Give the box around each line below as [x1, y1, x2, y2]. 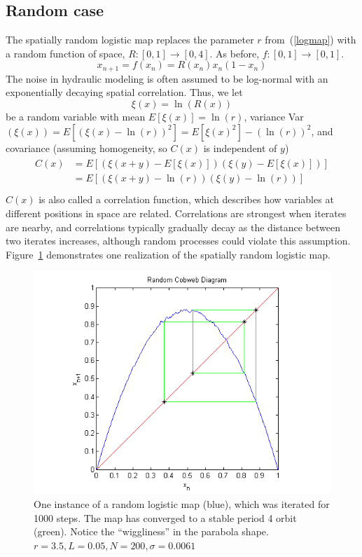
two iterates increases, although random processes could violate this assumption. [6, 233, 351, 248]
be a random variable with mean [6, 109, 146, 124]
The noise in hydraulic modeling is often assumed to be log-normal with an [6, 71, 328, 85]
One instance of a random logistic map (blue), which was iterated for [34, 496, 330, 511]
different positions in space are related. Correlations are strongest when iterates [6, 205, 347, 220]
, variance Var [244, 109, 304, 124]
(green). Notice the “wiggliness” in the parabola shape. [34, 524, 269, 539]
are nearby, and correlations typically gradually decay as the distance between [6, 219, 340, 234]
